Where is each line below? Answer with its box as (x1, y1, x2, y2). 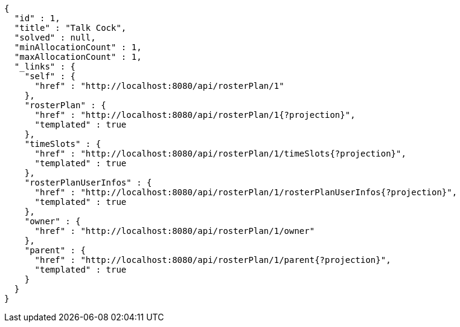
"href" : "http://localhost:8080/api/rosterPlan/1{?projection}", (34, 110, 356, 120)
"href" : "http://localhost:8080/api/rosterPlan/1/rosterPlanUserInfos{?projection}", (34, 187, 458, 197)
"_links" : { (14, 62, 76, 71)
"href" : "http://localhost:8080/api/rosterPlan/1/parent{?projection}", (34, 255, 391, 265)
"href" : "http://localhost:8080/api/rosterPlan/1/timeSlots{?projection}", (34, 149, 406, 158)
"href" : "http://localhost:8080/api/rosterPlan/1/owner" (34, 226, 315, 236)
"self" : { (24, 71, 76, 81)
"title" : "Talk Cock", (14, 23, 127, 33)
